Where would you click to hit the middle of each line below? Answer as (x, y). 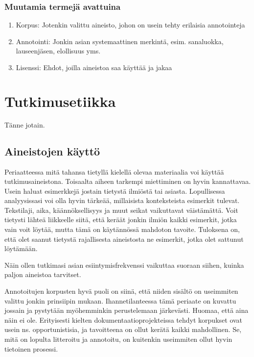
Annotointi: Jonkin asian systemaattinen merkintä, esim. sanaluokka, (120, 41)
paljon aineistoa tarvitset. (43, 274)
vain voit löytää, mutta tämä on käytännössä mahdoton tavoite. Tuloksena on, (122, 229)
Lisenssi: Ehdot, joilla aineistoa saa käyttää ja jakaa (94, 67)
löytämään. (21, 248)
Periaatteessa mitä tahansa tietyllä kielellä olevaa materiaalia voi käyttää (114, 171)
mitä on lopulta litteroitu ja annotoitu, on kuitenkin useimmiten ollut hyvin (118, 339)
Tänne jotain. (25, 124)
